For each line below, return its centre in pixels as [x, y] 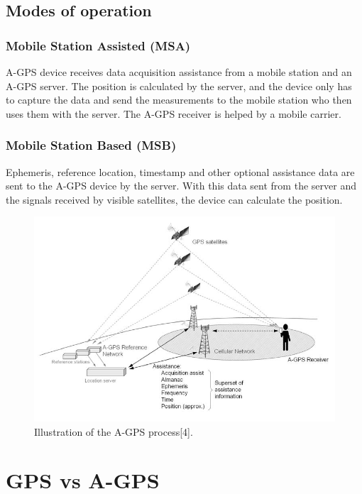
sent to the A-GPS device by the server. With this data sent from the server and [181, 186]
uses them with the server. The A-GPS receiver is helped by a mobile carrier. [174, 113]
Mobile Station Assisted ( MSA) [98, 45]
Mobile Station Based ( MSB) [91, 145]
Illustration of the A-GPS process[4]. [114, 431]
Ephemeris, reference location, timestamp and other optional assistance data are [180, 171]
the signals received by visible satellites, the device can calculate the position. [174, 199]
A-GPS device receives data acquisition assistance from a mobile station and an [179, 72]
